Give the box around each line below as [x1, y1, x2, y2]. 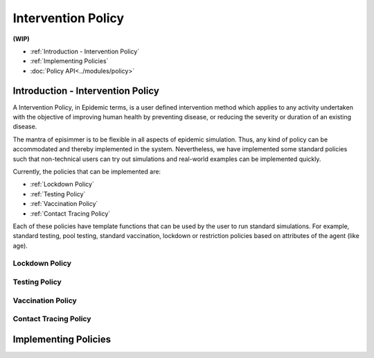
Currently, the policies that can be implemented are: [12, 167, 161, 176]
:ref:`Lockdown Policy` [30, 180, 95, 189]
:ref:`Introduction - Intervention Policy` [30, 47, 140, 56]
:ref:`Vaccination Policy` [30, 200, 98, 208]
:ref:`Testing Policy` [30, 189, 86, 198]
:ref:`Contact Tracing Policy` [30, 209, 111, 218]
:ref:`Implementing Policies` [30, 57, 109, 65]
